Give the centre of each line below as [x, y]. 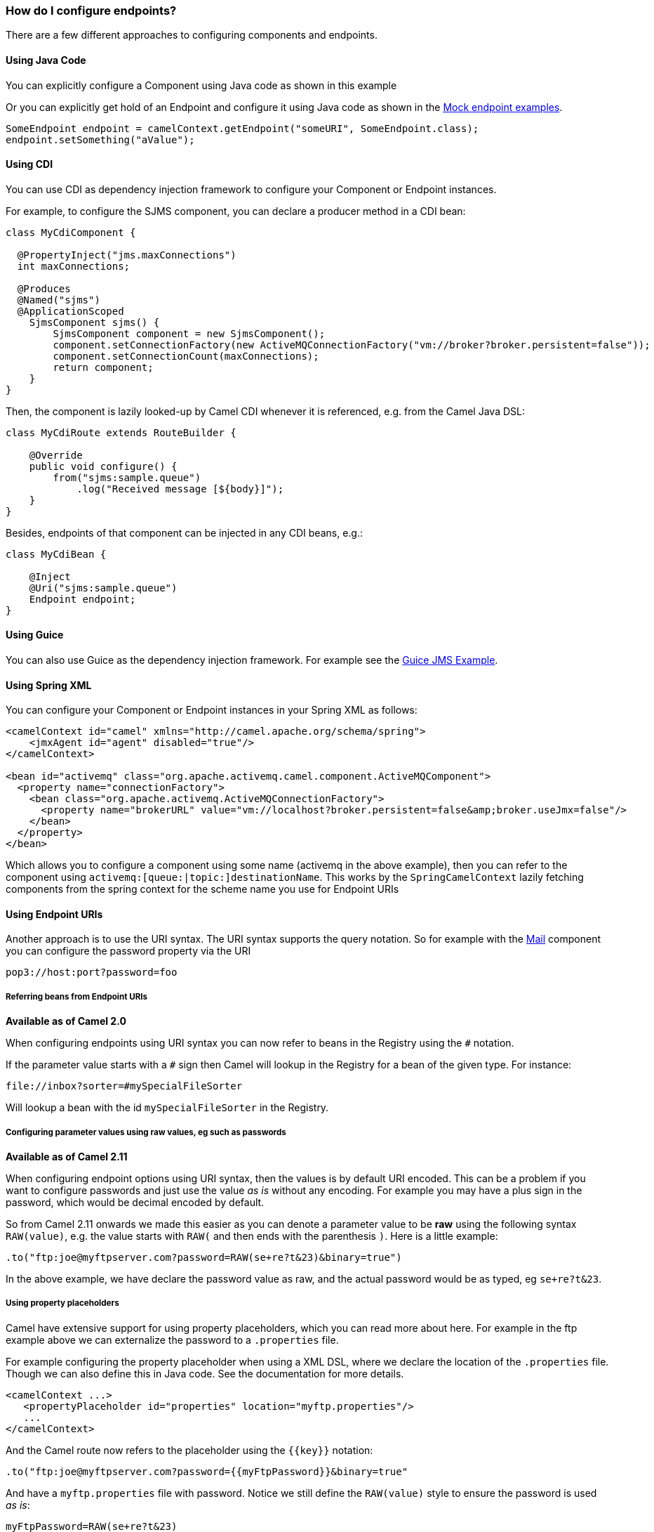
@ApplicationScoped [71, 311]
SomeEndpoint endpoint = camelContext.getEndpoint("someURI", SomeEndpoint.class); [242, 128]
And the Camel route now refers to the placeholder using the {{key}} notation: [189, 1450]
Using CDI [29, 164]
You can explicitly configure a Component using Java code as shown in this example [201, 85]
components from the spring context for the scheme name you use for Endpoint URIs [202, 889]
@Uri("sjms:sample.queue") [103, 588]
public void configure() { [103, 466]
